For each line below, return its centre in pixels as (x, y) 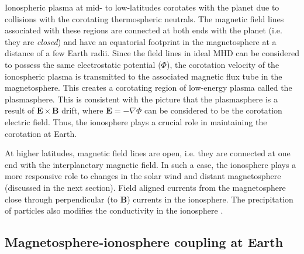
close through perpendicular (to (61, 199)
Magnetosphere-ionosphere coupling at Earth (144, 242)
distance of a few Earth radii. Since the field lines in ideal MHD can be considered (152, 53)
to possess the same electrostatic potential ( (83, 64)
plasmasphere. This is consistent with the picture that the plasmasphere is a (141, 99)
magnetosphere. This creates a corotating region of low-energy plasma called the (148, 87)
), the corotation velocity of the (223, 64)
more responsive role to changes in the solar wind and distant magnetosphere (143, 176)
